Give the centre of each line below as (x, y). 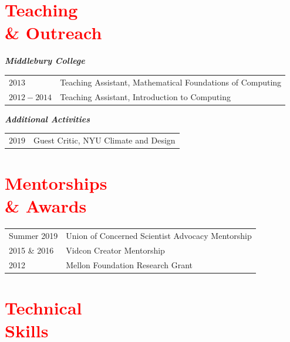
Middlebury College (45, 61)
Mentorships (56, 183)
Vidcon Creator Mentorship (115, 250)
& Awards (46, 206)
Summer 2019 (33, 236)
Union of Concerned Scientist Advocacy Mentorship (159, 236)
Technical (43, 308)
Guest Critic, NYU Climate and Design (104, 140)
